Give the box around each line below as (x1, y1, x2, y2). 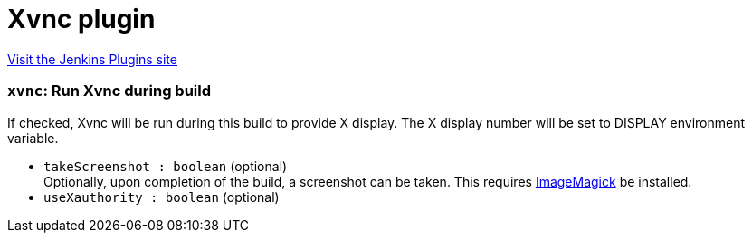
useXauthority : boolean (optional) (43, 188, 280, 205)
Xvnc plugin (7, 4, 156, 34)
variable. (7, 130, 59, 146)
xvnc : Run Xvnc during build (7, 82, 212, 101)
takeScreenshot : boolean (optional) (43, 158, 288, 174)
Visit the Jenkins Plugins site (7, 51, 177, 67)
